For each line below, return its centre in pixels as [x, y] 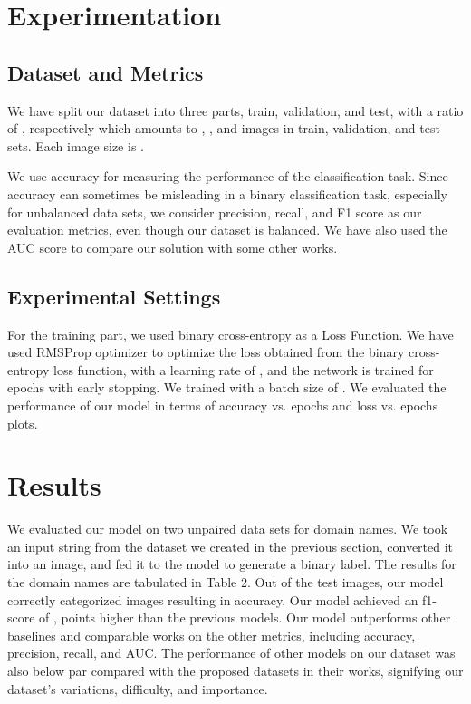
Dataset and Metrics [106, 72]
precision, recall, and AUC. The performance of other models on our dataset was [231, 653]
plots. [23, 423]
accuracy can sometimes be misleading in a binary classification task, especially [227, 193]
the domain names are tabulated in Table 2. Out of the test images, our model [226, 582]
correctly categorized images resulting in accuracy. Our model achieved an [213, 599]
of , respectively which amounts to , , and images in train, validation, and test [224, 128]
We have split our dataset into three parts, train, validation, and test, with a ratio [235, 110]
